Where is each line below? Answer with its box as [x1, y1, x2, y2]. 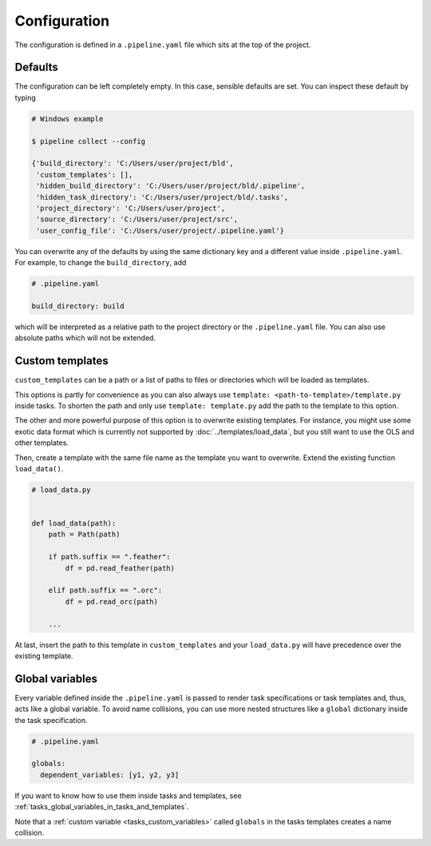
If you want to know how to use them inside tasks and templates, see [14, 791, 243, 800]
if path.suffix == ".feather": [48, 552, 171, 562]
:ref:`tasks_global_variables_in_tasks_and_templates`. [14, 802, 189, 812]
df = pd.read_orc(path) [65, 597, 159, 606]
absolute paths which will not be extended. [14, 333, 156, 343]
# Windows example [31, 114, 104, 123]
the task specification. [14, 715, 88, 725]
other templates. [14, 438, 69, 447]
